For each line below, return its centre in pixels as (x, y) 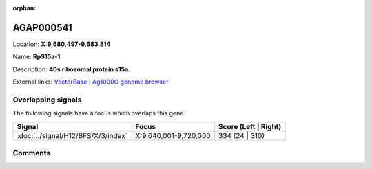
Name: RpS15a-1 (37, 57)
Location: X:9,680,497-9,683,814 (62, 44)
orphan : (24, 8)
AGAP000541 (42, 27)
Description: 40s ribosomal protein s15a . (71, 69)
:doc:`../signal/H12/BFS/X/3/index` (72, 135)
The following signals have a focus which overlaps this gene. (99, 113)
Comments (32, 153)
